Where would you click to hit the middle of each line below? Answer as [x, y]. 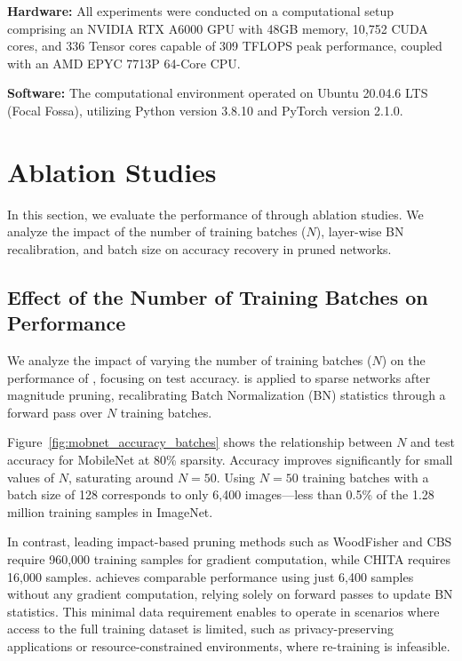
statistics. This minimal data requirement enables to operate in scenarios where [223, 611]
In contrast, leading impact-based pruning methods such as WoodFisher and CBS [230, 542]
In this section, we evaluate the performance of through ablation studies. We [215, 214]
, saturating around [121, 477]
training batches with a [366, 477]
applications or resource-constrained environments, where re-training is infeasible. [229, 645]
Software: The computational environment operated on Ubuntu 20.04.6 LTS [218, 93]
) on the [403, 360]
